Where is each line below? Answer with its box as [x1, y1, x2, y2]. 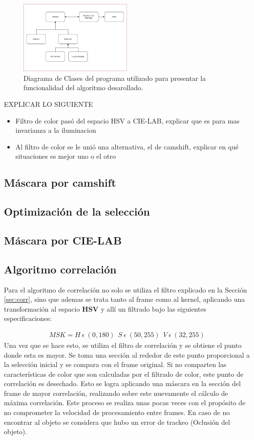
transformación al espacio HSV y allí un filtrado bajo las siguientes [4, 303, 207, 314]
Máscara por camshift [4, 175, 116, 190]
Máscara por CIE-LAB [4, 232, 122, 247]
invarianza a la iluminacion [15, 125, 96, 135]
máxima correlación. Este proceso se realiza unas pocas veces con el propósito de [4, 397, 246, 408]
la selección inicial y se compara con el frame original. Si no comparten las [4, 359, 227, 369]
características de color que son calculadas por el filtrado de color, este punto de [4, 368, 244, 379]
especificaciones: [4, 313, 52, 323]
